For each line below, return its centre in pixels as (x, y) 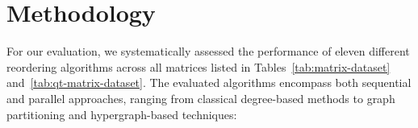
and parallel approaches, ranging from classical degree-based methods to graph (201, 98)
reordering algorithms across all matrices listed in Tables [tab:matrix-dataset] (199, 66)
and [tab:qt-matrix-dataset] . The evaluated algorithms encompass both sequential (209, 83)
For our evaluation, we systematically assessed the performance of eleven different (208, 51)
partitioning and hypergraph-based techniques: (122, 114)
